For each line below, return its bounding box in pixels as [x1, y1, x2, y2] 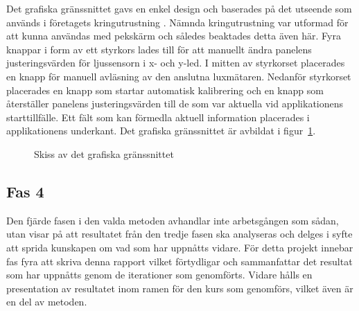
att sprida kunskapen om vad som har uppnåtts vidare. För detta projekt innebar [6, 240, 353, 254]
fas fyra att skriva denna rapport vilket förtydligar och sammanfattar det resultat [6, 254, 353, 268]
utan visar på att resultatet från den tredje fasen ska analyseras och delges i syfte [6, 226, 353, 241]
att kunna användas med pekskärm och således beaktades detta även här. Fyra [6, 28, 341, 43]
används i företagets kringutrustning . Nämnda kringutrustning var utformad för [6, 15, 349, 29]
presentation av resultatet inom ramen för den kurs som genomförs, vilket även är [6, 281, 353, 295]
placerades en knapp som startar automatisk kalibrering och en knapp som [6, 82, 324, 97]
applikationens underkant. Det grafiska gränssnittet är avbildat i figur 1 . [6, 123, 316, 138]
